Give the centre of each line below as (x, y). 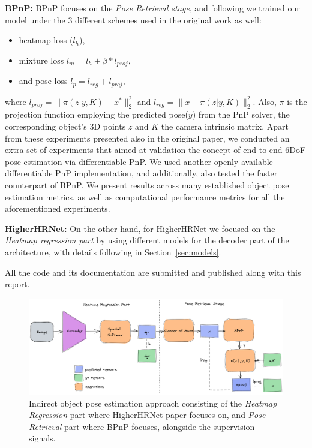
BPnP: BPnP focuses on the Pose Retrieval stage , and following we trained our (152, 8)
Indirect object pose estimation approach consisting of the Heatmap (153, 403)
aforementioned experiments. (58, 208)
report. (17, 284)
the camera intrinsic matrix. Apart (225, 126)
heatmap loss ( (46, 40)
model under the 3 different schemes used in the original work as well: (133, 19)
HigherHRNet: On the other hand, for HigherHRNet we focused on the (140, 228)
